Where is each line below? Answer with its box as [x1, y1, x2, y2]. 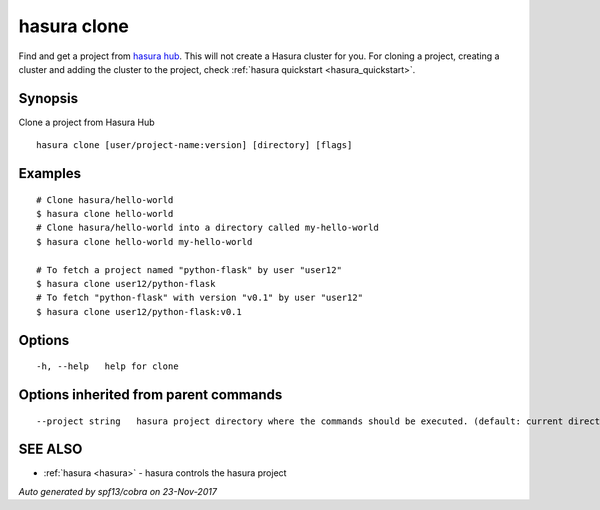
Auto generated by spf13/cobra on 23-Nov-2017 [18, 485, 217, 497]
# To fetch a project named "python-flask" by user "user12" [36, 264, 342, 275]
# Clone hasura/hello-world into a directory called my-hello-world [36, 222, 379, 234]
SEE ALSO [18, 441, 83, 458]
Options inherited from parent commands [18, 386, 283, 403]
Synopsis [18, 90, 79, 107]
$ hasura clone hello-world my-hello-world [36, 236, 253, 247]
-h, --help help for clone [36, 361, 179, 372]
